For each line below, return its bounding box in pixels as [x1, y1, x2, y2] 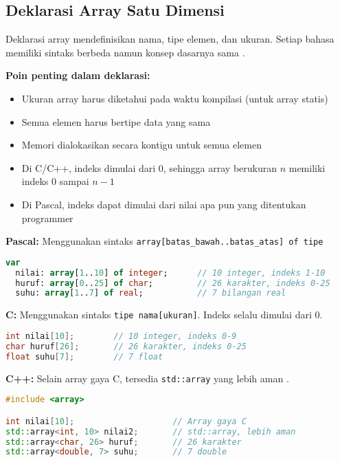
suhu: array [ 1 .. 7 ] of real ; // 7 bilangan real [15, 288, 286, 298]
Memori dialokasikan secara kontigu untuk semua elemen [21, 137, 262, 152]
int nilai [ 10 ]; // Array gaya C [5, 416, 247, 426]
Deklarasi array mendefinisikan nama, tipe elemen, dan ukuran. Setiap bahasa [5, 32, 335, 46]
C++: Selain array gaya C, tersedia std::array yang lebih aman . [5, 371, 289, 385]
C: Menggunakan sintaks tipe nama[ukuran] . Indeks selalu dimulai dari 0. [5, 307, 323, 322]
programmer [21, 210, 73, 225]
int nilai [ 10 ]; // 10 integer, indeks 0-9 [5, 331, 237, 341]
